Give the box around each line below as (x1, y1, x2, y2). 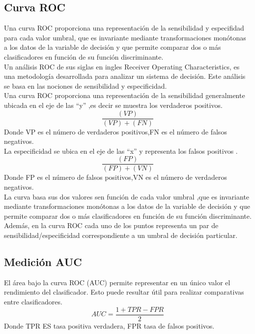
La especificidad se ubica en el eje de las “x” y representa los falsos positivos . (4, 145, 238, 156)
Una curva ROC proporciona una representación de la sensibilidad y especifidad (4, 23, 244, 33)
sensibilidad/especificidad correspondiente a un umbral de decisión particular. (4, 230, 238, 240)
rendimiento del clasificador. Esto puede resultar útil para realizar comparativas (4, 287, 244, 297)
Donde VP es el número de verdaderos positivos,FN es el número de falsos (4, 126, 227, 136)
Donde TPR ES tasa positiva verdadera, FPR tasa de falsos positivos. (4, 320, 215, 331)
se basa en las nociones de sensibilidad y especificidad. (4, 80, 167, 91)
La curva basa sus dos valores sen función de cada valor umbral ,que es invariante (4, 191, 250, 201)
